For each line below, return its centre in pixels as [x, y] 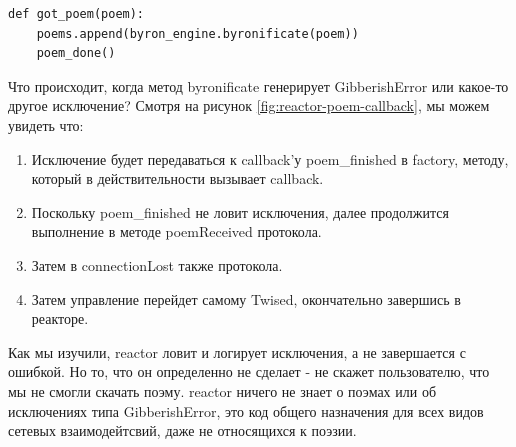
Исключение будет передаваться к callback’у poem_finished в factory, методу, [270, 158]
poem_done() [76, 53]
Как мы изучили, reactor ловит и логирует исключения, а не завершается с [237, 351]
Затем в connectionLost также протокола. [157, 264]
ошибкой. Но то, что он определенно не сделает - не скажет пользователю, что [249, 371]
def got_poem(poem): [76, 14]
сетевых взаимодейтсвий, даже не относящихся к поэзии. [182, 430]
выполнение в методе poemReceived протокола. [176, 231]
